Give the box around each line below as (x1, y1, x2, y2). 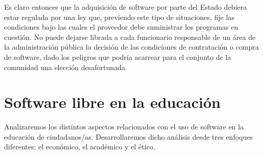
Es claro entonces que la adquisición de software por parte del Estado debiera (4, 2, 247, 12)
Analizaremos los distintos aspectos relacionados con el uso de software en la (4, 121, 244, 132)
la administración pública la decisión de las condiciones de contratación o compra (4, 41, 259, 52)
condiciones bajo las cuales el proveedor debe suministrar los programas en (4, 21, 238, 32)
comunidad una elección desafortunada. (4, 61, 127, 72)
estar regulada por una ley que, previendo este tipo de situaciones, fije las (4, 11, 235, 22)
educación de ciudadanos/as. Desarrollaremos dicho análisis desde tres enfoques (4, 131, 253, 142)
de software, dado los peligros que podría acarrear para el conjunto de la (4, 51, 231, 62)
